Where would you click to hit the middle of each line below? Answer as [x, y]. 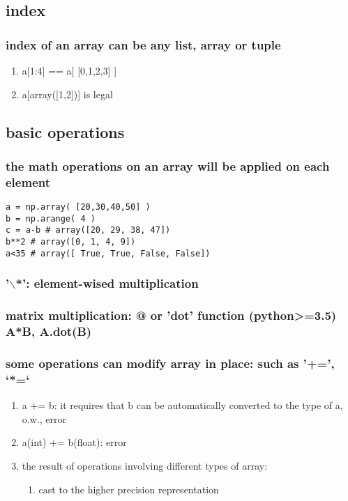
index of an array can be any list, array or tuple [143, 44]
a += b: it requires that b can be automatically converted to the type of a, [182, 405]
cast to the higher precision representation [129, 489]
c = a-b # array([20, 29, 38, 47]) [88, 230]
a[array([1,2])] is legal [67, 94]
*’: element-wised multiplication [107, 283]
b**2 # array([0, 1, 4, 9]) [71, 242]
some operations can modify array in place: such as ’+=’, [170, 363]
